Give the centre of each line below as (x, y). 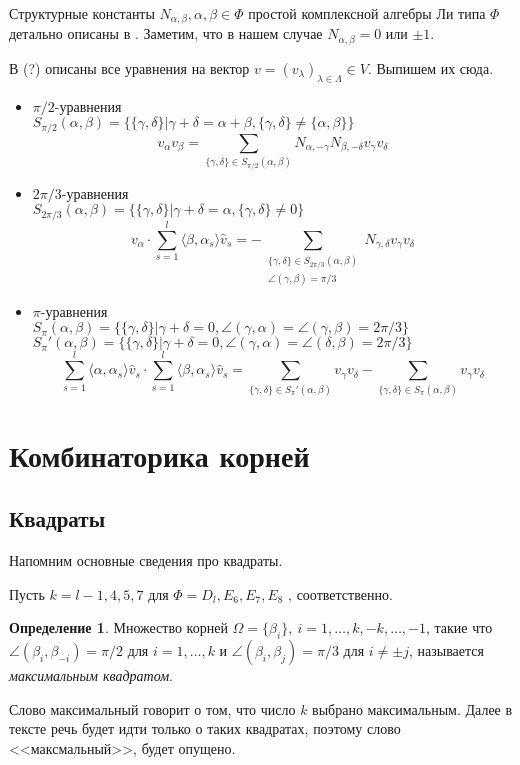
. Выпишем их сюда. (430, 67)
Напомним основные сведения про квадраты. (146, 560)
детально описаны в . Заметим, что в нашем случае (166, 33)
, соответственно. (340, 593)
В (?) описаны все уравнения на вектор (129, 67)
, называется (446, 650)
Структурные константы (82, 13)
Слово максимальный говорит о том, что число (152, 708)
